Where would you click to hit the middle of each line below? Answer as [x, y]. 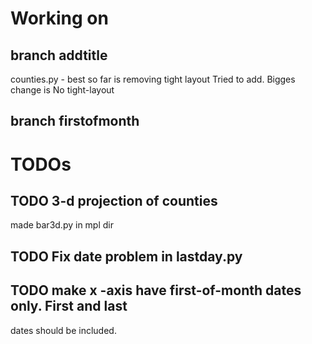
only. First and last [69, 306]
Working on [59, 18]
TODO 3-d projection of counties [114, 200]
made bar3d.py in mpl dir [62, 225]
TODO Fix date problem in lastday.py [126, 256]
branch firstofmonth [75, 121]
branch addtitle [59, 55]
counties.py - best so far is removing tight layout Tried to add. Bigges [153, 79]
